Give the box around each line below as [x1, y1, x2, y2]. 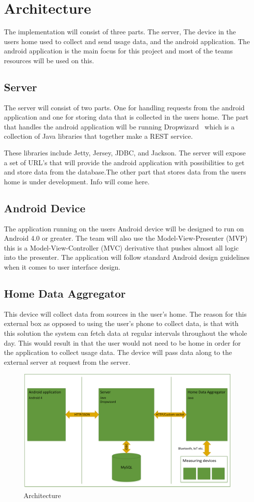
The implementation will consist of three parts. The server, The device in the [4, 26, 236, 37]
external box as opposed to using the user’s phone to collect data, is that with [4, 318, 239, 328]
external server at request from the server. [4, 356, 130, 367]
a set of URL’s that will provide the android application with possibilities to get [4, 157, 245, 167]
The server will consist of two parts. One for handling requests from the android [4, 102, 245, 112]
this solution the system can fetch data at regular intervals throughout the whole [4, 328, 247, 338]
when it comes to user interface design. [4, 262, 121, 272]
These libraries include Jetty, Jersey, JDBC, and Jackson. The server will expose [4, 148, 246, 158]
